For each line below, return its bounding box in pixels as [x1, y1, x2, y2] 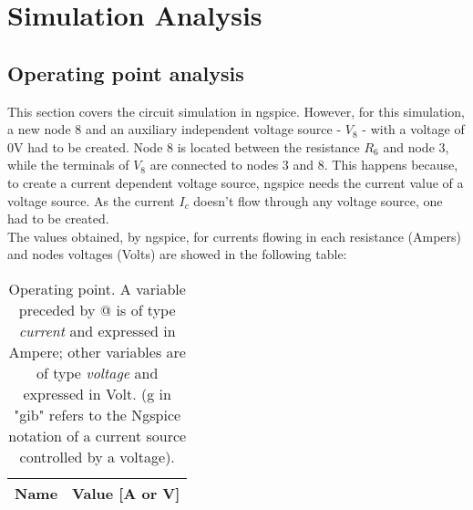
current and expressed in [18, 319, 176, 341]
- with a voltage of [362, 120, 465, 139]
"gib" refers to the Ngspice [14, 403, 181, 425]
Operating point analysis [7, 58, 244, 87]
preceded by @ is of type [18, 298, 176, 320]
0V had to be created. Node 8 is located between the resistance [7, 137, 360, 156]
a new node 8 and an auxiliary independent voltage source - [7, 120, 342, 139]
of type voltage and [36, 361, 159, 383]
